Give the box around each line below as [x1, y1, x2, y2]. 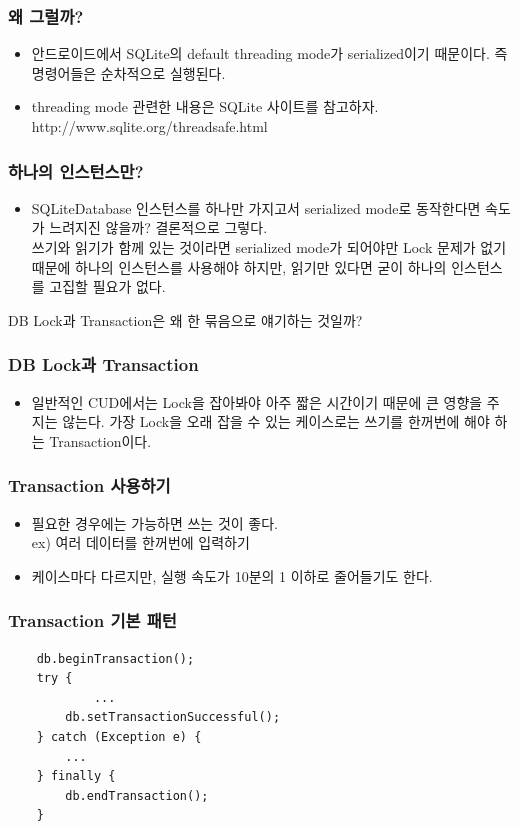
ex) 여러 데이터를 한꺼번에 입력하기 [31, 532, 250, 553]
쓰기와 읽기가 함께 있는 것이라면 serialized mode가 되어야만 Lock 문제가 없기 [31, 237, 507, 257]
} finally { [36, 769, 116, 784]
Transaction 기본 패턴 [8, 608, 177, 633]
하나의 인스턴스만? [8, 158, 144, 183]
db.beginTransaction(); [36, 651, 195, 666]
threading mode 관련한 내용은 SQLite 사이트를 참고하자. [31, 96, 379, 117]
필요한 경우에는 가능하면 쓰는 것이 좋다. [31, 512, 278, 533]
